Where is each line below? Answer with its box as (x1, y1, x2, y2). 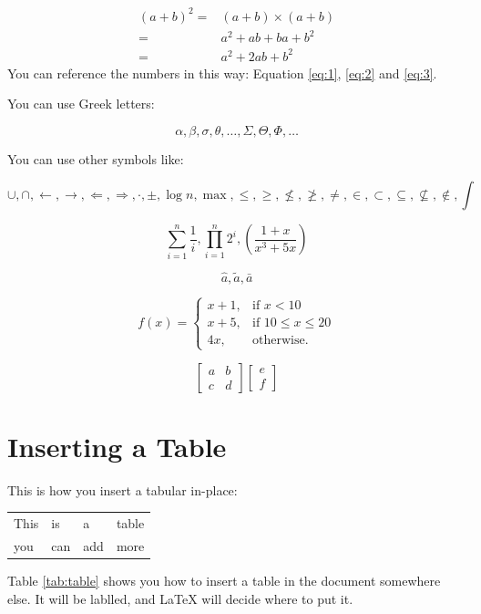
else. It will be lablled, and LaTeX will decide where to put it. (7, 588, 353, 608)
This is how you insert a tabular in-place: (7, 480, 238, 499)
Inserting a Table (7, 427, 227, 464)
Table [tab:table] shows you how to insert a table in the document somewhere (7, 570, 441, 589)
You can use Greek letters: (7, 94, 155, 113)
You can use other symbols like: (7, 149, 184, 168)
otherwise (252, 334, 305, 348)
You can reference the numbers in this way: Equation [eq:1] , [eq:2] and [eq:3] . (7, 63, 437, 82)
